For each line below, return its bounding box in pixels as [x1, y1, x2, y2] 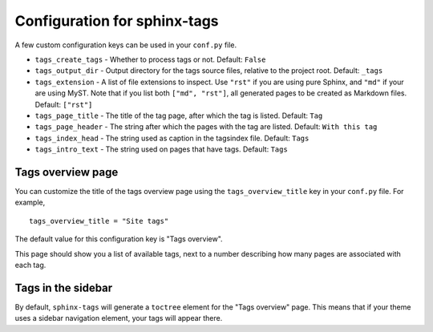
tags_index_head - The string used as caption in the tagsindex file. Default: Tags [34, 133, 310, 143]
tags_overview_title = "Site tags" [29, 217, 169, 225]
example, [14, 197, 46, 208]
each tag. [14, 260, 47, 269]
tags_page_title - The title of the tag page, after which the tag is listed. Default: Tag [34, 111, 323, 120]
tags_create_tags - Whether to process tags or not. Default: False [34, 55, 266, 64]
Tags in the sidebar [14, 281, 113, 294]
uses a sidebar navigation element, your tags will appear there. [14, 314, 223, 323]
